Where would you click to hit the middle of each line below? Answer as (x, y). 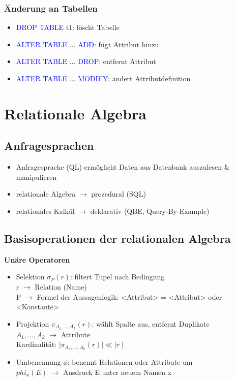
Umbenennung (38, 362)
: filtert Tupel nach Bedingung (117, 277)
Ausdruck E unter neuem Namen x (118, 372)
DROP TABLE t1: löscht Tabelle (68, 27)
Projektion (33, 323)
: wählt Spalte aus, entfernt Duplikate (151, 323)
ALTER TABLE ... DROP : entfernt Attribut (86, 61)
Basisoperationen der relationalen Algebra (118, 238)
